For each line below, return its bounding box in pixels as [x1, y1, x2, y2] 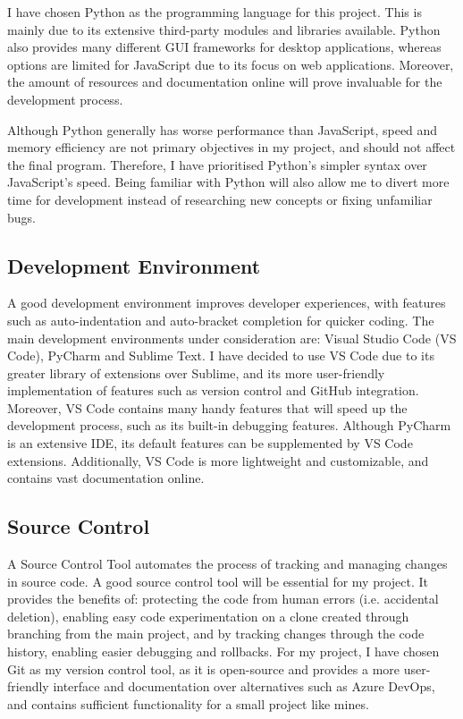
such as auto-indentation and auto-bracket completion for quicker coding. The [7, 310, 434, 329]
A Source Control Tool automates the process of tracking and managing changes [7, 554, 448, 573]
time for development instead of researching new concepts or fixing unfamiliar [7, 190, 433, 208]
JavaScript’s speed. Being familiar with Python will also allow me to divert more [7, 173, 450, 191]
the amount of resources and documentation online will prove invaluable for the [7, 72, 442, 91]
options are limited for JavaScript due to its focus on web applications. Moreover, [7, 55, 454, 73]
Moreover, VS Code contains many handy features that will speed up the [7, 398, 408, 417]
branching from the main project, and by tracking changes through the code [7, 624, 425, 643]
